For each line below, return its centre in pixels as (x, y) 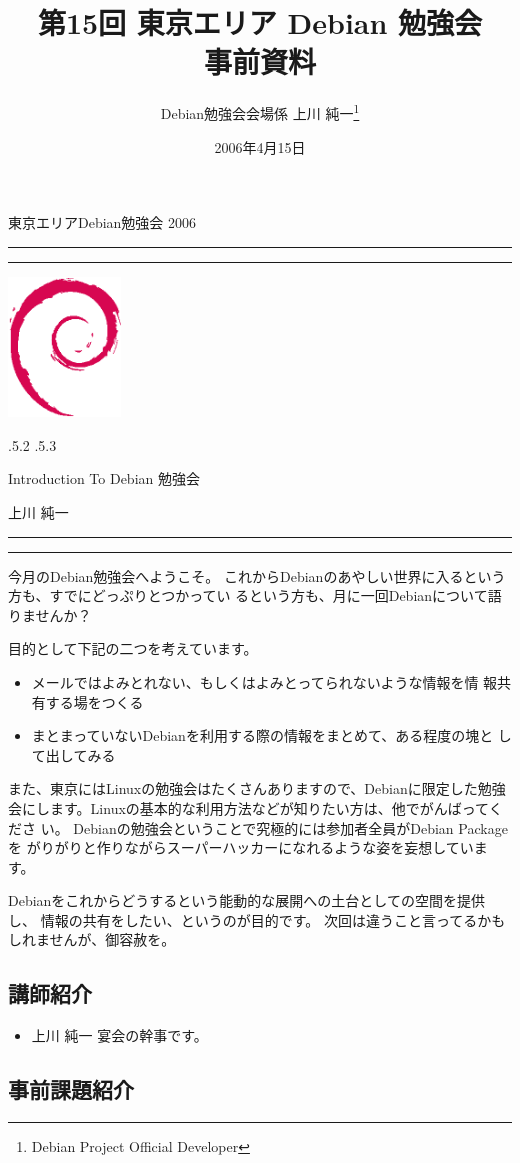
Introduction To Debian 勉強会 (104, 478)
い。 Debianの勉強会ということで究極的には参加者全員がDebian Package (274, 827)
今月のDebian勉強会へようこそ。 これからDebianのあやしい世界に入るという (257, 575)
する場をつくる (94, 701)
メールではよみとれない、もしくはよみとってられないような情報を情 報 (264, 681)
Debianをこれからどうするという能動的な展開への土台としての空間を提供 (246, 900)
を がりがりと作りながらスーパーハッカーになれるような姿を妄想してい (241, 847)
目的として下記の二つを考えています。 (133, 648)
